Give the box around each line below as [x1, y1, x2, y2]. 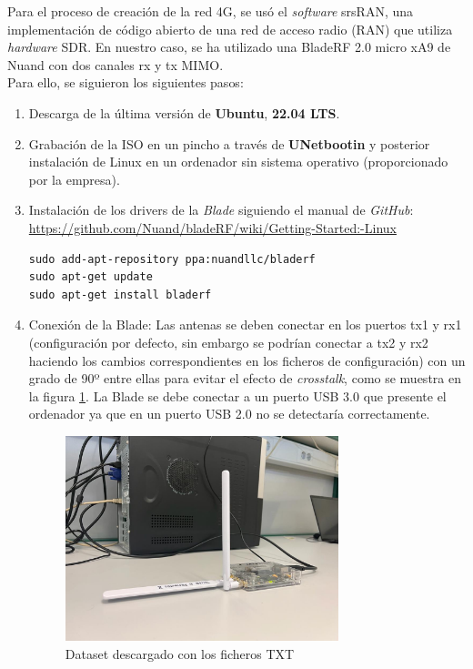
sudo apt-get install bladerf [28, 288, 212, 301]
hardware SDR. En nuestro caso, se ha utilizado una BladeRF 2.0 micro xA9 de [7, 37, 451, 56]
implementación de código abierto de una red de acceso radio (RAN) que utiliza [7, 19, 453, 38]
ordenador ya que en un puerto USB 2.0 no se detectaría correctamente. [28, 404, 430, 423]
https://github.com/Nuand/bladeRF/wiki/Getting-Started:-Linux [28, 218, 397, 237]
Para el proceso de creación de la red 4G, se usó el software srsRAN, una [7, 2, 414, 20]
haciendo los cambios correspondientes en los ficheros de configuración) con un [28, 350, 466, 370]
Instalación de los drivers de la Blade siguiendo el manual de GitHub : [28, 200, 414, 219]
